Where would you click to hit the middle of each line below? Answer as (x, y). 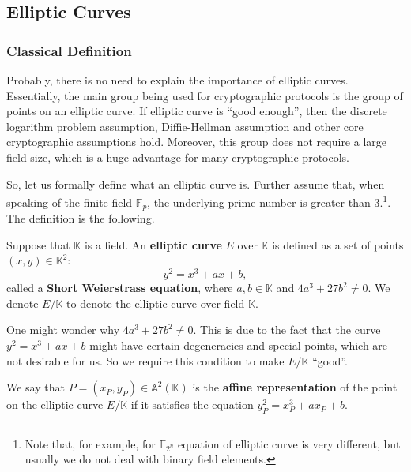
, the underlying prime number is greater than (259, 202)
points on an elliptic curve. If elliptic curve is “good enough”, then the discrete (197, 111)
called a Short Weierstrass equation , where (120, 288)
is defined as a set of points (338, 244)
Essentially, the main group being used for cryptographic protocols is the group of (205, 95)
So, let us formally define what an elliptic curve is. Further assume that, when (196, 184)
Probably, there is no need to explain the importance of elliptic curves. (177, 80)
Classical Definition (69, 50)
